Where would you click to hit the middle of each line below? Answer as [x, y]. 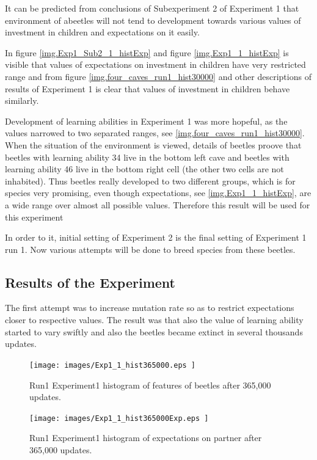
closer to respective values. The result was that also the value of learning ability [154, 320]
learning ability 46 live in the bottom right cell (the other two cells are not [144, 169]
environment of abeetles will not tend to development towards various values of [153, 20]
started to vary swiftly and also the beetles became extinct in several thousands [154, 331]
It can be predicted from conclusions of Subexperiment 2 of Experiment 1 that [152, 8]
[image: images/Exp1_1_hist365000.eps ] [113, 365]
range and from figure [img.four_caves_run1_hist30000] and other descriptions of [158, 76]
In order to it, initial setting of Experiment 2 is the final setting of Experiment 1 [156, 237]
